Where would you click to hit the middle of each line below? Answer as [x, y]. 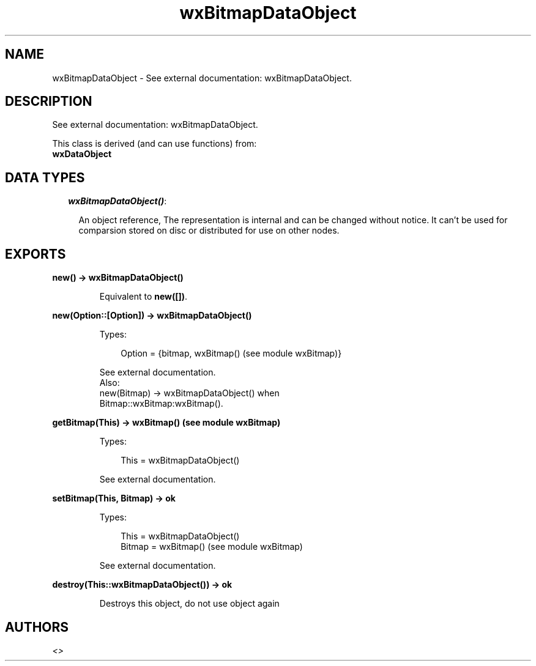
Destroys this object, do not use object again [189, 604]
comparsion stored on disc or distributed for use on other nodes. [209, 231]
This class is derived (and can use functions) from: [154, 144]
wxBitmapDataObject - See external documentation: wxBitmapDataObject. [202, 78]
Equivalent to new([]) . [143, 297]
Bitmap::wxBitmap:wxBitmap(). [161, 404]
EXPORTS [35, 254]
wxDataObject [82, 154]
